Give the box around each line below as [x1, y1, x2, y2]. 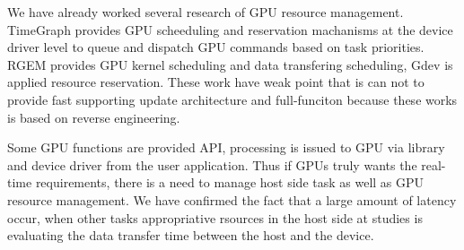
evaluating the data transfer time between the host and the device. [7, 226, 374, 245]
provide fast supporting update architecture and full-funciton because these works [7, 90, 458, 108]
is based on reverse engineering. [7, 108, 180, 126]
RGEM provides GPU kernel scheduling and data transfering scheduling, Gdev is [7, 55, 453, 73]
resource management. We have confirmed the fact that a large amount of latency [7, 190, 457, 209]
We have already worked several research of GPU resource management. [7, 3, 404, 21]
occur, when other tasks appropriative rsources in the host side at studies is [7, 208, 423, 227]
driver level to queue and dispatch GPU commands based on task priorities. [7, 38, 425, 56]
